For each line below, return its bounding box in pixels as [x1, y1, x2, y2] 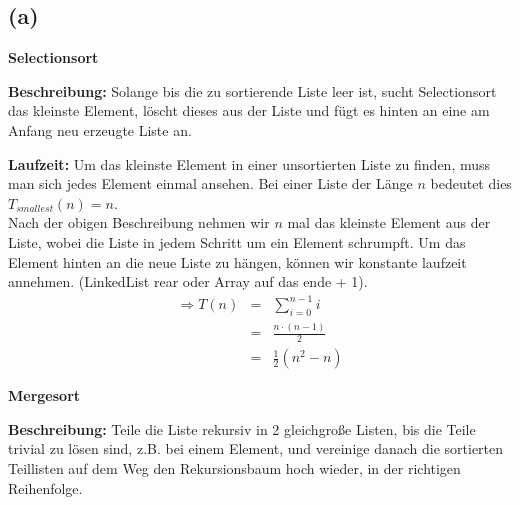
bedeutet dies [430, 173, 512, 194]
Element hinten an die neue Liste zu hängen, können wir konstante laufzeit [8, 251, 467, 272]
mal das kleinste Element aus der [287, 212, 491, 233]
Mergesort [8, 385, 81, 406]
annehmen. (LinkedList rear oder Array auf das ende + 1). [8, 271, 368, 292]
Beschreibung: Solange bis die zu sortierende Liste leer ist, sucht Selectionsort [8, 80, 497, 101]
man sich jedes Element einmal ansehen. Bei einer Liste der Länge [8, 173, 413, 194]
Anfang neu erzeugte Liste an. [8, 119, 192, 140]
